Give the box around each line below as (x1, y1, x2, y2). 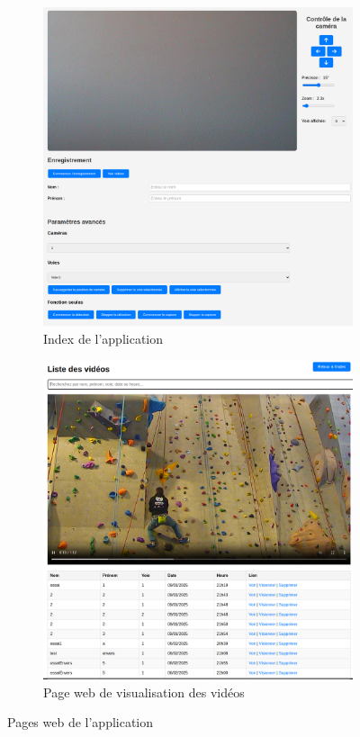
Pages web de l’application (7, 713, 154, 732)
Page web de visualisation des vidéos (43, 682, 245, 701)
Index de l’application (43, 328, 164, 347)
